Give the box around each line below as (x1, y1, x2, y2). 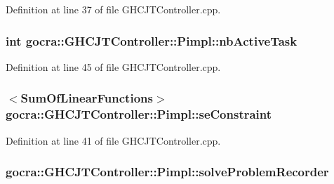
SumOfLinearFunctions (20, 89, 153, 107)
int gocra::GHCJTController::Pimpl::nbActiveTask (6, 32, 298, 49)
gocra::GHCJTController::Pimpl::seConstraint (6, 105, 272, 123)
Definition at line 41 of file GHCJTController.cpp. (6, 133, 221, 147)
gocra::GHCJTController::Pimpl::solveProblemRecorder (6, 163, 329, 180)
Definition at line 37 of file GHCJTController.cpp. (6, 2, 221, 16)
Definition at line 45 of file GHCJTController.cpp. (6, 59, 221, 74)
